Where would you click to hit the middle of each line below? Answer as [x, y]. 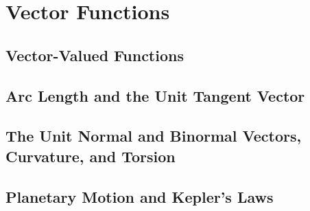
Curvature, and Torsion [91, 156]
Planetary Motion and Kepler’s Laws [140, 196]
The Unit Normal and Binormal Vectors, [154, 136]
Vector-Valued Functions [95, 55]
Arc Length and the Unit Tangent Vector [155, 95]
